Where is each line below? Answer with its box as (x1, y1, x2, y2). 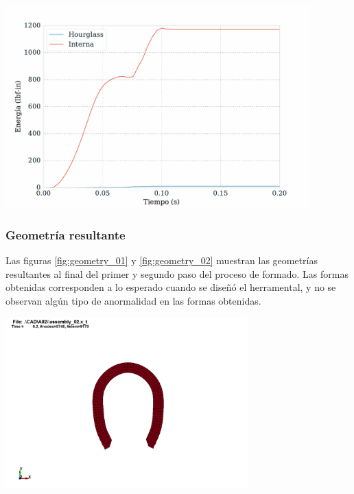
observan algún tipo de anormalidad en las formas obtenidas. (5, 293, 261, 307)
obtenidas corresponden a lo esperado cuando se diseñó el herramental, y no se (5, 280, 336, 294)
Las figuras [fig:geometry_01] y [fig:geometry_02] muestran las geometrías (5, 253, 318, 268)
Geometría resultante (5, 226, 126, 243)
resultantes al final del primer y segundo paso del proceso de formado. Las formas (5, 266, 349, 281)
